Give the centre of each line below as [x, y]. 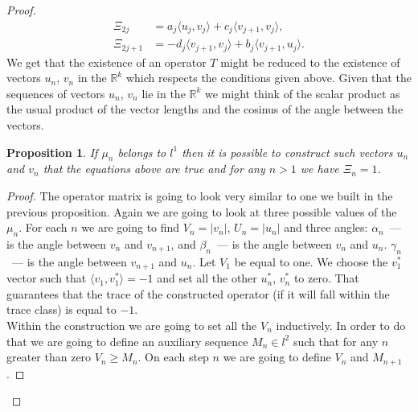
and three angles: [326, 227]
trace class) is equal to [61, 309]
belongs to [142, 152]
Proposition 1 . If [52, 152]
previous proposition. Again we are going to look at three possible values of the [202, 211]
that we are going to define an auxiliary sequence [127, 341]
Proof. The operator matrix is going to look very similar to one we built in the [200, 195]
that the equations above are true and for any [154, 169]
